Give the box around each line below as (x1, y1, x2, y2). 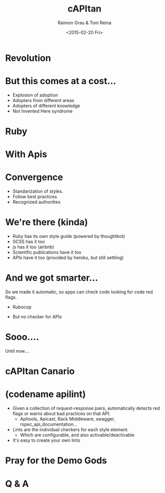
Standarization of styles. (12, 188, 63, 194)
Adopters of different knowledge (12, 103, 80, 109)
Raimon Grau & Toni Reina (57, 20, 112, 26)
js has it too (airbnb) (12, 244, 54, 250)
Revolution (5, 52, 51, 63)
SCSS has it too (12, 238, 45, 244)
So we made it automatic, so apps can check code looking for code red (5, 289, 153, 295)
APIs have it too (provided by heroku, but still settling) (12, 255, 124, 261)
